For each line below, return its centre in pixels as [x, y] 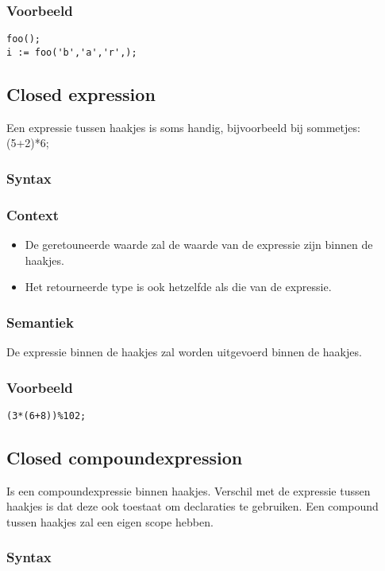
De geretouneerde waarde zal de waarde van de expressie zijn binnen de [199, 244]
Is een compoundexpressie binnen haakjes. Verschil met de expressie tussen [189, 490]
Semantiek [40, 322]
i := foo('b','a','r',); [72, 52]
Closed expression [81, 93]
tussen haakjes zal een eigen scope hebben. [110, 521]
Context [33, 214]
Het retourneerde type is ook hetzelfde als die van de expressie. [178, 287]
